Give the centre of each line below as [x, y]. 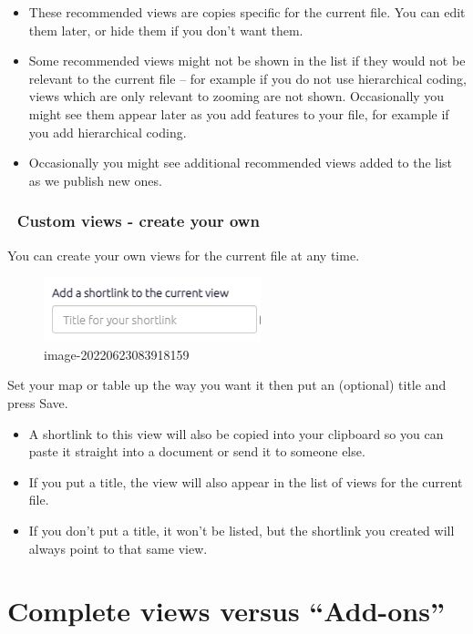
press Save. [38, 402]
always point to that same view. [118, 548]
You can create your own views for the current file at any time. [184, 255]
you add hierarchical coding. [108, 132]
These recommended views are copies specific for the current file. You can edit [247, 12]
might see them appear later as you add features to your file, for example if [239, 113]
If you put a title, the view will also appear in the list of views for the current [246, 481]
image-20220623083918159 [117, 354]
